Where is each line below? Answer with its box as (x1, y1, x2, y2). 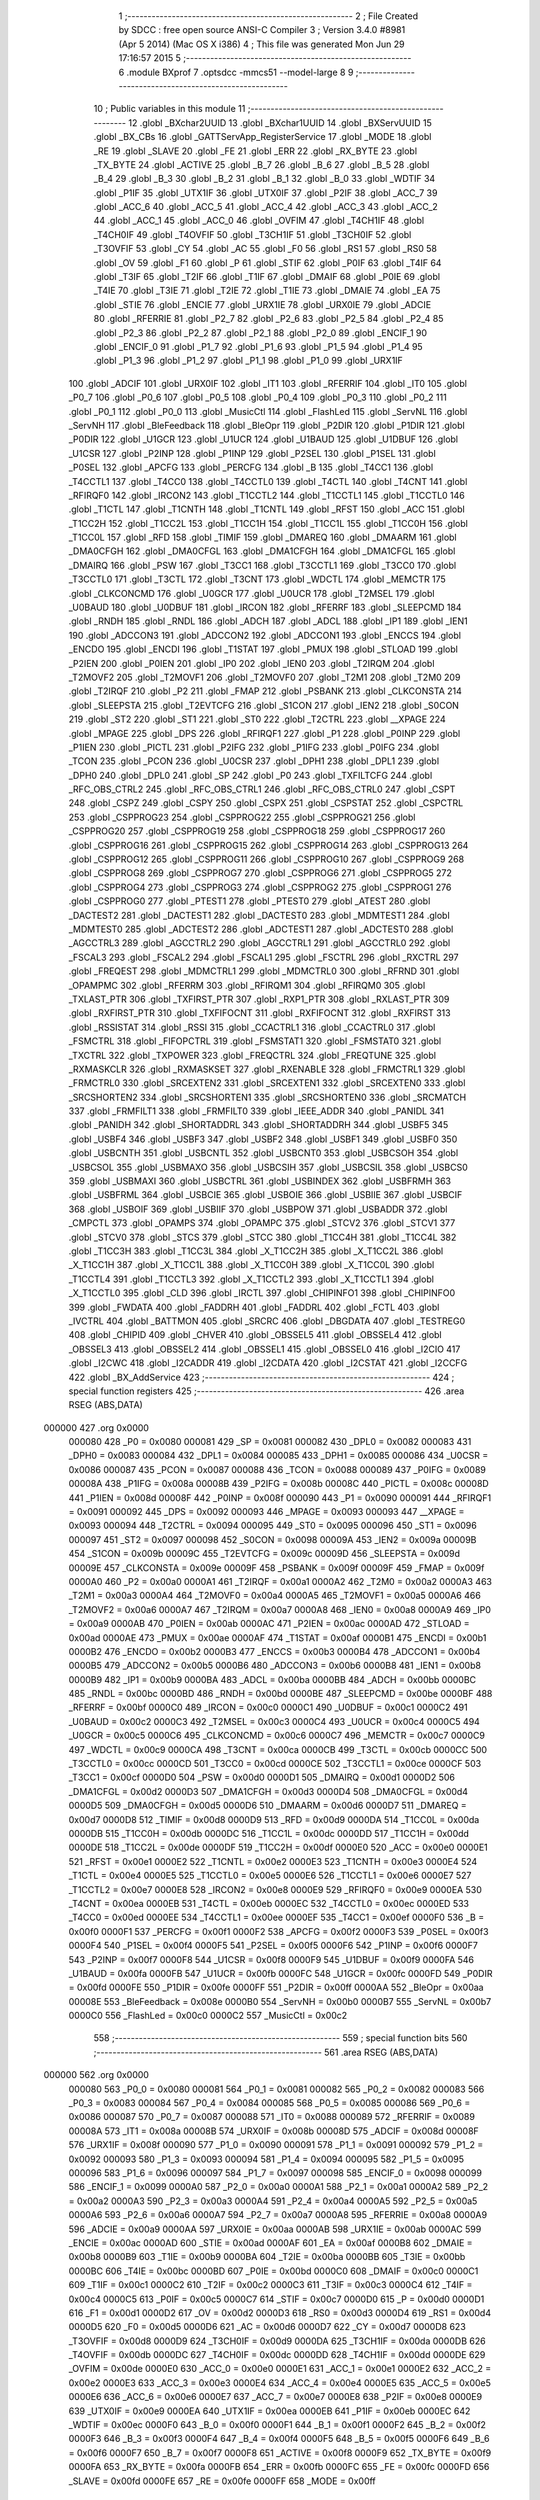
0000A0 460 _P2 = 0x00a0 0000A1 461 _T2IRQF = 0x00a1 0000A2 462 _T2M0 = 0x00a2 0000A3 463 (68, 1575, 492, 1587)
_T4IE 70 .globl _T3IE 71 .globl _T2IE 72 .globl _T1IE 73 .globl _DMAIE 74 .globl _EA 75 (93, 285, 441, 297)
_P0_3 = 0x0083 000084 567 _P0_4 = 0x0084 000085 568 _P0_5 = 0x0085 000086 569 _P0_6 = (68, 2097, 471, 2109)
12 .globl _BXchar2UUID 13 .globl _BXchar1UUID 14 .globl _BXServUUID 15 (128, 116, 432, 129)
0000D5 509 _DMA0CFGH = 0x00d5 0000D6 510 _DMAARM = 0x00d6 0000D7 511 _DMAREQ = (68, 1800, 467, 1812)
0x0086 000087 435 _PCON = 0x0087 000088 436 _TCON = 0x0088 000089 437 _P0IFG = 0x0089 (68, 1463, 487, 1475)
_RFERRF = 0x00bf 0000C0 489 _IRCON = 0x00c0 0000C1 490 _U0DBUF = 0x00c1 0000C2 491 (68, 1701, 469, 1714)
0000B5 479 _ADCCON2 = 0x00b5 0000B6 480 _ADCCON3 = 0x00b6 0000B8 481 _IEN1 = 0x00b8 (68, 1660, 482, 1672)
